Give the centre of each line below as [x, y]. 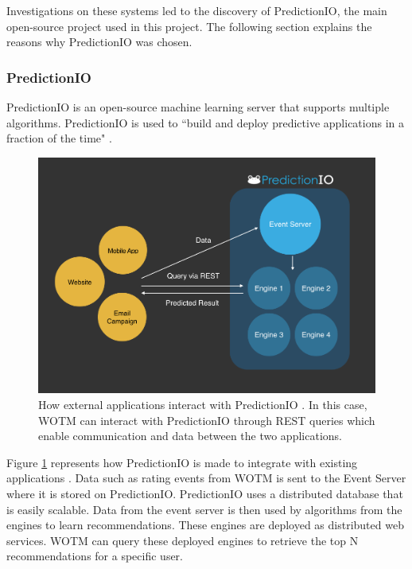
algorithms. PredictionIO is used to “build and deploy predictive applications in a [206, 122]
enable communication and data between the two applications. [190, 436]
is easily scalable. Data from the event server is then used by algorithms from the [204, 509]
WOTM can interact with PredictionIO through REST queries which [207, 420]
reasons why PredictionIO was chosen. [99, 42]
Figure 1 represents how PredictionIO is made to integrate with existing [182, 462]
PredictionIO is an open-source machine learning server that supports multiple [198, 107]
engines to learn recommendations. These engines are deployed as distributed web [205, 525]
